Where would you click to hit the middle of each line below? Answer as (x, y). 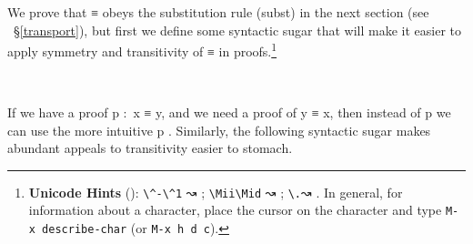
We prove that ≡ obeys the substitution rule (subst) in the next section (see (218, 12)
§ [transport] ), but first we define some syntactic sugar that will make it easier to (237, 30)
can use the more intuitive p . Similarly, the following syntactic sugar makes (219, 130)
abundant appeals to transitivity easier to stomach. (150, 148)
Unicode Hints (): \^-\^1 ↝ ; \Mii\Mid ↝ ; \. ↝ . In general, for (216, 192)
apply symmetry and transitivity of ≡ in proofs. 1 (142, 50)
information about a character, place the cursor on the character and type (235, 210)
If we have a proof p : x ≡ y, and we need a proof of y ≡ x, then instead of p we (229, 112)
